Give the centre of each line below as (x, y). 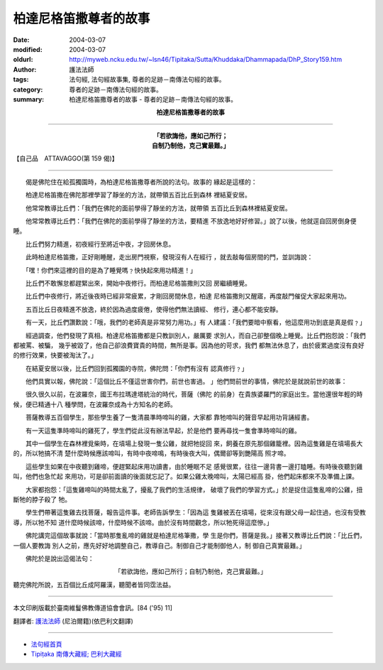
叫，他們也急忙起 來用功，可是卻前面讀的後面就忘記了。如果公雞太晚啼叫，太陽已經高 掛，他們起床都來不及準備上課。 (185, 477)
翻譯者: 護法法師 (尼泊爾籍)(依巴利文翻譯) (73, 621)
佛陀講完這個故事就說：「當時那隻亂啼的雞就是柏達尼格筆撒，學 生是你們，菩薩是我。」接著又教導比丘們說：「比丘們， (195, 536)
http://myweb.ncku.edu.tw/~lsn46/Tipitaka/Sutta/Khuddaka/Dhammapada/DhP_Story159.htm (206, 60)
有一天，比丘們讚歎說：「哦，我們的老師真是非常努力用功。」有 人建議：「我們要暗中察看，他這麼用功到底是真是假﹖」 (195, 323)
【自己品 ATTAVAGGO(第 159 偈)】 (66, 158)
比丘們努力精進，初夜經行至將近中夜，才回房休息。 (100, 244)
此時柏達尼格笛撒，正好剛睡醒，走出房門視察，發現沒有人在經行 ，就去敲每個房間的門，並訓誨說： (169, 257)
